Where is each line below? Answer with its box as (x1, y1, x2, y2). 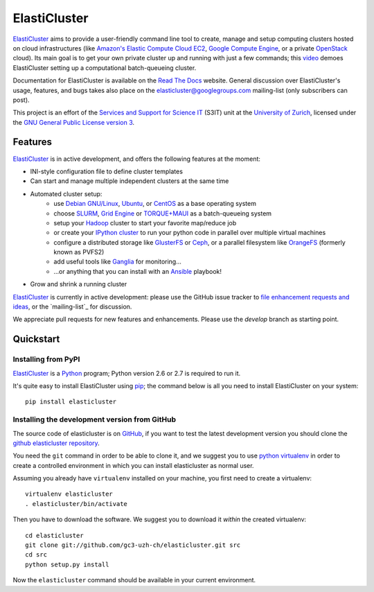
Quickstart (12, 333, 60, 345)
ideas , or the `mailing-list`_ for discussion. (12, 302, 132, 311)
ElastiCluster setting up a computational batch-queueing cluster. (12, 63, 197, 72)
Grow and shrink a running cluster (30, 280, 127, 288)
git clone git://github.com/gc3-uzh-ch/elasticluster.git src (25, 541, 241, 549)
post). (12, 96, 30, 104)
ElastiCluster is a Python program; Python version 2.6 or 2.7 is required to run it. (12, 369, 241, 377)
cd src (25, 551, 48, 559)
